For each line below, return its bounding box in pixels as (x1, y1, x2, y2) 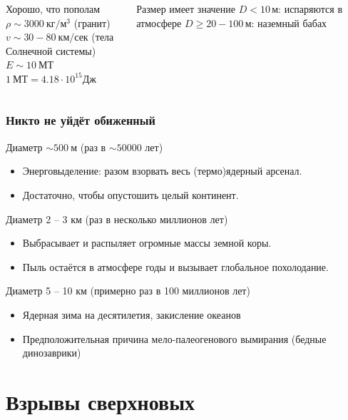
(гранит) (73, 15, 111, 30)
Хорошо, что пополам (6, 1, 101, 16)
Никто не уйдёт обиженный (6, 111, 155, 129)
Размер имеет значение (136, 1, 235, 16)
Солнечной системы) (6, 43, 96, 58)
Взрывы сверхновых (6, 386, 195, 416)
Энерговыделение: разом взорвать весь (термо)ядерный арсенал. (22, 163, 302, 178)
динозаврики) (22, 345, 81, 360)
